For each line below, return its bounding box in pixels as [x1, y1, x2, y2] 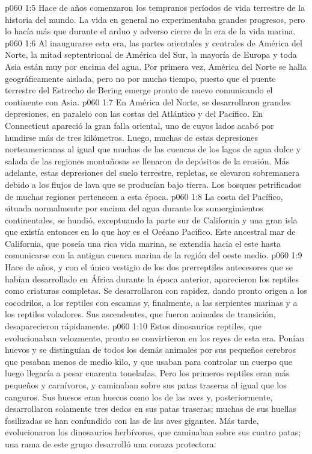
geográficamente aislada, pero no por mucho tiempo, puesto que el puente [5, 72, 276, 84]
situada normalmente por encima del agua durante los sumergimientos [5, 202, 263, 214]
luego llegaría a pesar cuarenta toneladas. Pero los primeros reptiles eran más [5, 367, 290, 379]
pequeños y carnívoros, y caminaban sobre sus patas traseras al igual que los [5, 379, 287, 391]
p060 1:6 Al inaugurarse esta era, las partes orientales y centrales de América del [5, 36, 302, 49]
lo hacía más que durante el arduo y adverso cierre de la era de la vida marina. [5, 25, 296, 37]
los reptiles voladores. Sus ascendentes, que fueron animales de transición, [5, 308, 276, 320]
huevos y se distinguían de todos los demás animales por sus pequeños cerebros [5, 343, 296, 356]
